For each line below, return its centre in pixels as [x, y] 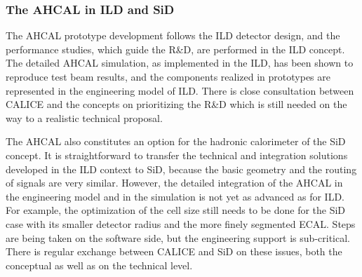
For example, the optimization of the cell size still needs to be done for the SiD [176, 210]
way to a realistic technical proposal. [84, 117]
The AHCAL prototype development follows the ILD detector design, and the [173, 35]
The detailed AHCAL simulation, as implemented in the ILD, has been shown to [180, 63]
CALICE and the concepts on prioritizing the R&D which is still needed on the [176, 104]
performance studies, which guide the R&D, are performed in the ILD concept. [175, 49]
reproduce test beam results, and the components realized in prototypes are [168, 76]
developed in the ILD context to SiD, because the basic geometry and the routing [181, 169]
